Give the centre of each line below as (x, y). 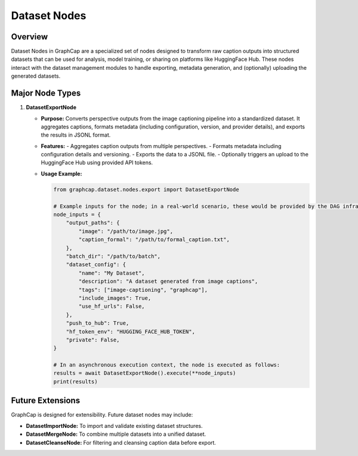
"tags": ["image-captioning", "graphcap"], (143, 290)
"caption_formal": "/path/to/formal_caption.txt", (154, 240)
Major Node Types (46, 93)
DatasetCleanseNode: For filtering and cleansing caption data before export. (121, 442)
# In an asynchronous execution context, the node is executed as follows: (167, 365)
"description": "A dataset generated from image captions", (168, 281)
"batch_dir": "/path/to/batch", (113, 256)
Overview (30, 37)
